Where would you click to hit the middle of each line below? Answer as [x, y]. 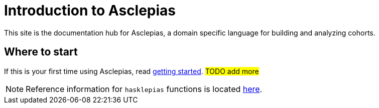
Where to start [41, 52]
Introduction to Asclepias [90, 10]
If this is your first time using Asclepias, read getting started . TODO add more [132, 71]
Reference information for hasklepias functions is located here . [144, 89]
